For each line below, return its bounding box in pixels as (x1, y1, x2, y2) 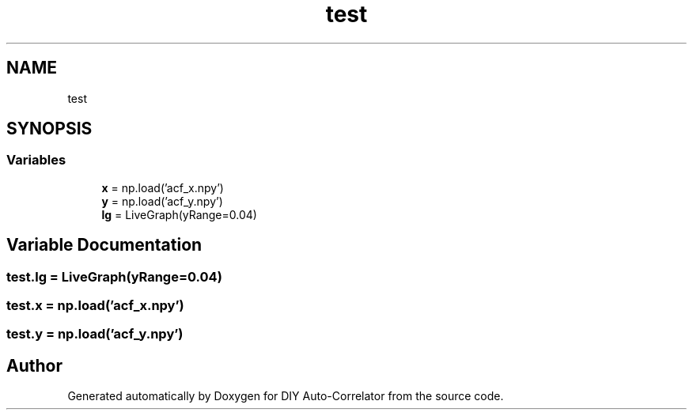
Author (6, 355, 62, 376)
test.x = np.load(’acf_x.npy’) (6, 297, 184, 314)
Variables (6, 152, 66, 168)
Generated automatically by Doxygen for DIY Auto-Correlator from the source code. (67, 389, 504, 403)
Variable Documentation (6, 235, 203, 255)
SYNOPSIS (6, 119, 93, 139)
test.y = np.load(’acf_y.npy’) (6, 326, 184, 342)
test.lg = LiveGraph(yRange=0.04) (6, 268, 222, 285)
